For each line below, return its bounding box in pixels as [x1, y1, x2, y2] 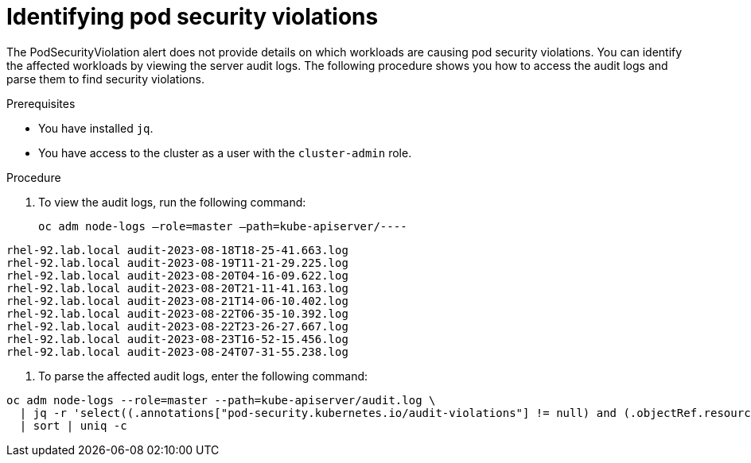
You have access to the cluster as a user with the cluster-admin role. [38, 145, 412, 160]
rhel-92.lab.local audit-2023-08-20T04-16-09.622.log [6, 268, 348, 282]
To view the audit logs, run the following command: [38, 195, 306, 209]
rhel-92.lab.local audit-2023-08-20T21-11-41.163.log [6, 281, 348, 295]
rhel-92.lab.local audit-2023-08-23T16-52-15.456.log [6, 332, 348, 345]
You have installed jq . [38, 121, 154, 135]
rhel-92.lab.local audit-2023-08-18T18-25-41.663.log [6, 243, 348, 257]
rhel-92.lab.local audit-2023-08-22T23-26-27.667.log [6, 319, 348, 333]
